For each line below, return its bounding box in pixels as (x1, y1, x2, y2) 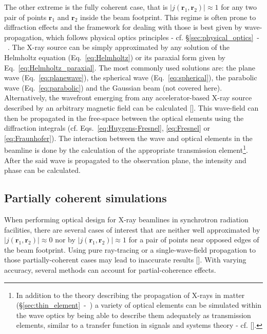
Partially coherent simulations (4, 190, 167, 206)
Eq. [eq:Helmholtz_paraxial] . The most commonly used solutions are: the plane (4, 62, 256, 73)
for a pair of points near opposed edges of (128, 234, 259, 245)
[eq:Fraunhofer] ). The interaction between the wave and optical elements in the (4, 132, 253, 143)
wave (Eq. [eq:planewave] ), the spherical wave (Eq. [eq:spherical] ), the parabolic (4, 72, 257, 83)
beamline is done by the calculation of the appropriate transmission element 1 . (4, 143, 248, 155)
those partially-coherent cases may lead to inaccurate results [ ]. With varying (4, 254, 246, 265)
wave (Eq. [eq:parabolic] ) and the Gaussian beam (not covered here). (4, 82, 222, 93)
